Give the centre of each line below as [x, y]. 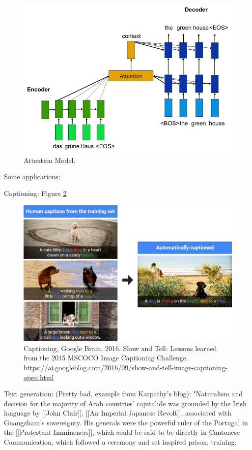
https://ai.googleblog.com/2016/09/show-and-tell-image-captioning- [126, 367]
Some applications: [32, 177]
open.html [39, 377]
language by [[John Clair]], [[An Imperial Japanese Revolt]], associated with [118, 413]
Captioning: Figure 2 [35, 193]
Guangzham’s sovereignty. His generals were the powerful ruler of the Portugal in [126, 422]
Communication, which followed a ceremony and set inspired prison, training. [120, 442]
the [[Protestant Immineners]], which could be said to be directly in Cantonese [122, 432]
